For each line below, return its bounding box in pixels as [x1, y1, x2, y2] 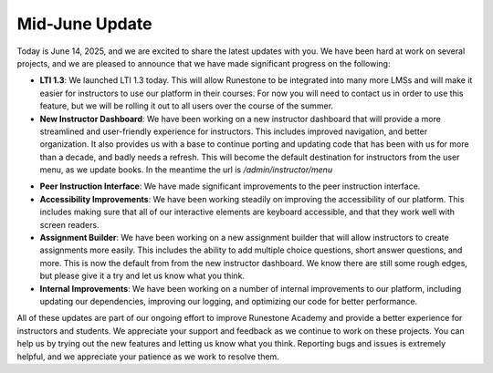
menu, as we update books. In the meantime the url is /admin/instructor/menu [39, 164, 333, 175]
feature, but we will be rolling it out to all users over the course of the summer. [39, 100, 333, 111]
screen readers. [39, 219, 100, 230]
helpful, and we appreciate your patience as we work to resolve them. [16, 351, 280, 362]
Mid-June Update [16, 14, 152, 34]
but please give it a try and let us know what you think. [39, 270, 246, 282]
